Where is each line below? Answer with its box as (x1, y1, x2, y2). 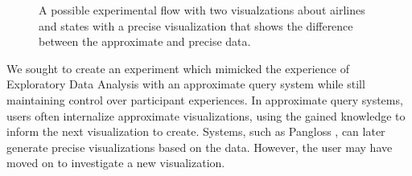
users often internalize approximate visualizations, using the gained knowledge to (6, 107, 406, 124)
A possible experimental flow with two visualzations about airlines (39, 2, 365, 18)
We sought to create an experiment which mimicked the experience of (6, 59, 349, 76)
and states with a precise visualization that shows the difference (39, 17, 353, 34)
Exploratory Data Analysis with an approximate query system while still (6, 76, 365, 92)
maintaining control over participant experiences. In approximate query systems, (6, 91, 403, 108)
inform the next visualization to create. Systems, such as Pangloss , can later (6, 123, 385, 140)
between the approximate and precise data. (39, 33, 251, 50)
